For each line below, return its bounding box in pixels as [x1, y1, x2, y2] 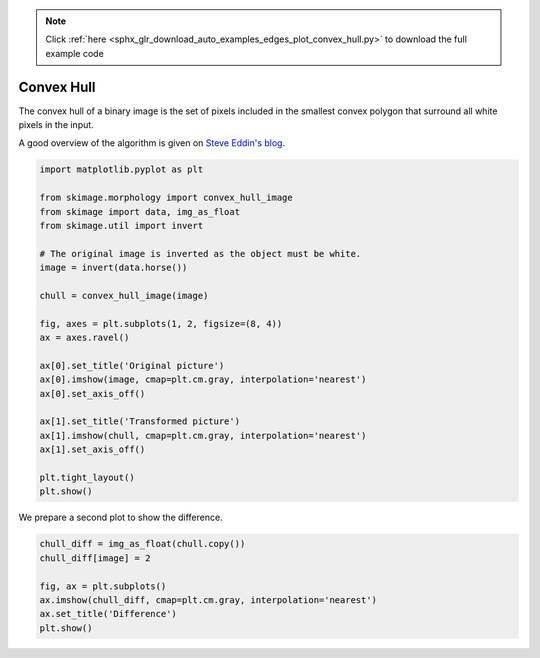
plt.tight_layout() [39, 472, 135, 484]
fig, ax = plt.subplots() [39, 580, 167, 592]
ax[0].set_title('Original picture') [39, 360, 225, 371]
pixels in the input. [18, 119, 94, 131]
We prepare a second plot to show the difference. [18, 511, 224, 524]
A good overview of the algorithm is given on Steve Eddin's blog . [18, 137, 285, 149]
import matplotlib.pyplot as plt [39, 164, 204, 175]
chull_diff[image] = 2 [39, 552, 151, 564]
